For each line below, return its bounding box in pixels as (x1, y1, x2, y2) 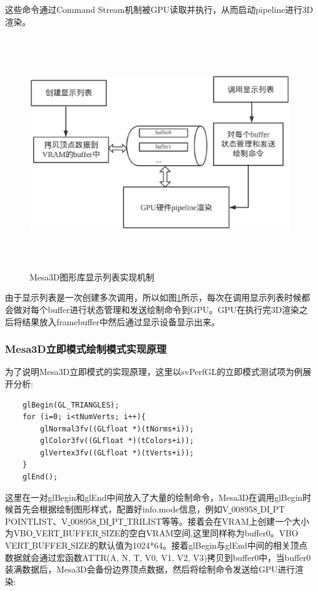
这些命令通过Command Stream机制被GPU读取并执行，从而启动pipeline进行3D (5, 3, 313, 15)
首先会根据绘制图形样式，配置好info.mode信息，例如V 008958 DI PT (13, 503, 285, 516)
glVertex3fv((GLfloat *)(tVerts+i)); (40, 448, 194, 457)
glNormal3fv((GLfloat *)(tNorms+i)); (40, 424, 194, 433)
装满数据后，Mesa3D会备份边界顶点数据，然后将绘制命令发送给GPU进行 (5, 563, 295, 576)
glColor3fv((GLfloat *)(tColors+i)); (40, 436, 194, 446)
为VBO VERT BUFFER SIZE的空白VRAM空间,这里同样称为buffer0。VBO (5, 527, 298, 539)
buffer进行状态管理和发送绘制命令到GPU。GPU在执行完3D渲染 (47, 303, 300, 315)
